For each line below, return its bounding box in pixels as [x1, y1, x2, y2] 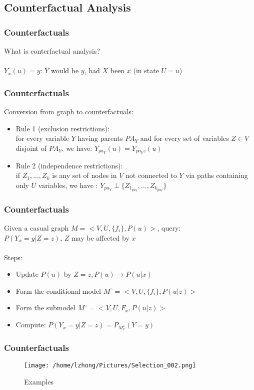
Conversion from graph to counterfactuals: [4, 106, 133, 116]
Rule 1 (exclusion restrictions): [15, 123, 109, 133]
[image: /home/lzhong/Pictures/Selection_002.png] [24, 362, 196, 369]
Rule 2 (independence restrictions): [15, 160, 123, 170]
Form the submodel [15, 302, 75, 313]
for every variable [15, 133, 69, 143]
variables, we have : [38, 179, 98, 190]
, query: [157, 222, 181, 233]
